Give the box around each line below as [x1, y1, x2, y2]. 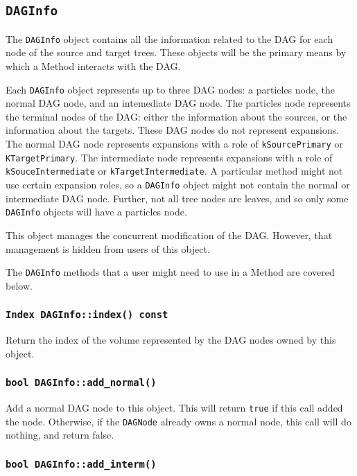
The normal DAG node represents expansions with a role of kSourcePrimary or [6, 136, 343, 151]
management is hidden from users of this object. [6, 241, 210, 256]
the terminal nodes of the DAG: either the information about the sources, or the [6, 109, 347, 123]
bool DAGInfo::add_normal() [6, 377, 157, 389]
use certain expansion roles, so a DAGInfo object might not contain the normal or [6, 177, 350, 192]
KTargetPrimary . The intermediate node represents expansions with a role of [6, 150, 333, 164]
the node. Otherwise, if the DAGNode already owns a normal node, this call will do [6, 414, 351, 428]
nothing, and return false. [6, 427, 114, 442]
